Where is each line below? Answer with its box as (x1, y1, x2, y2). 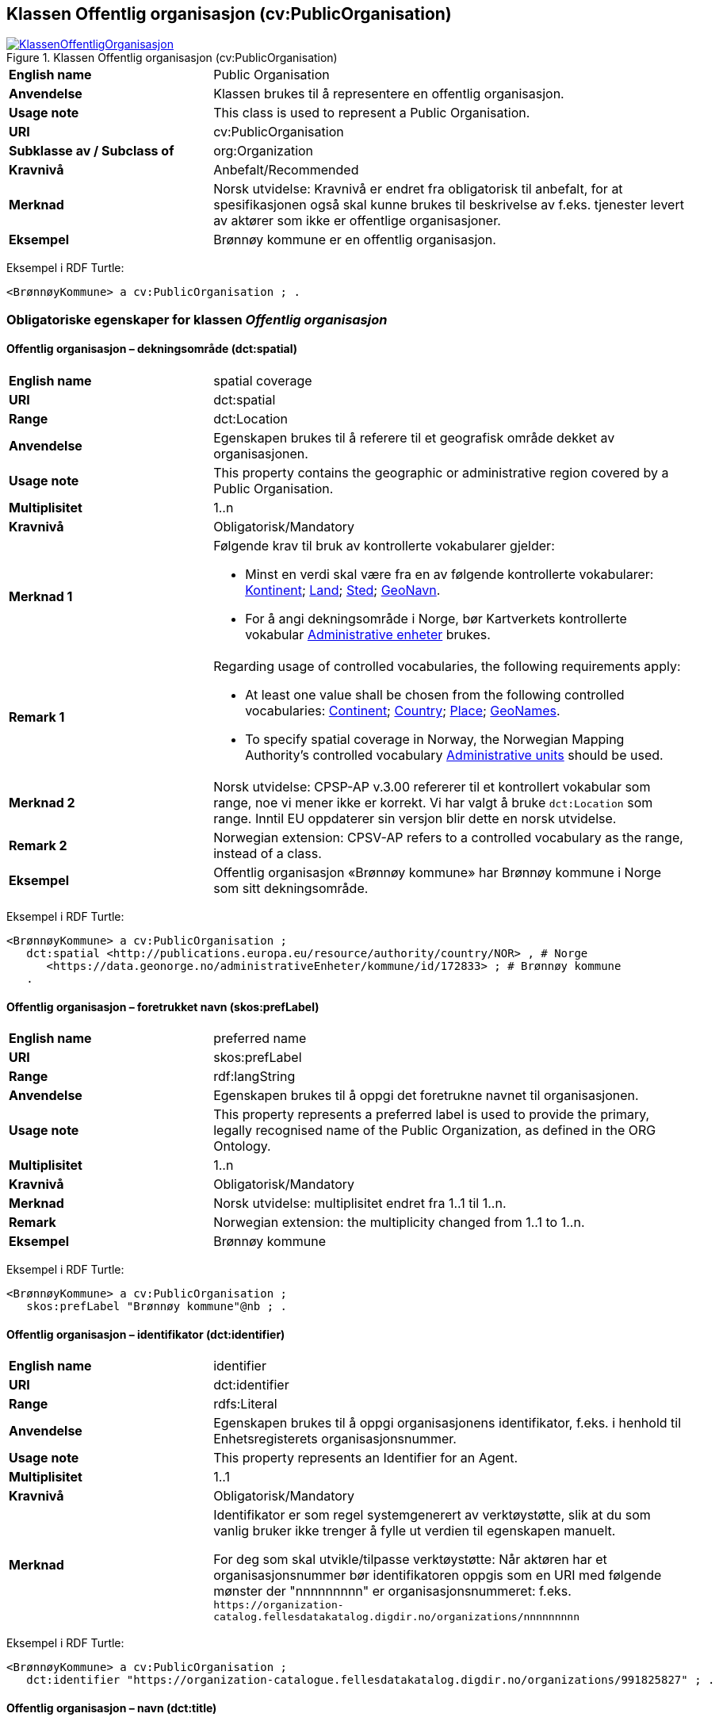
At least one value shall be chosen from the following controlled (245, 687, 625, 703)
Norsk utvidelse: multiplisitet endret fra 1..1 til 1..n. (213, 1195, 507, 1212)
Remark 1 (9, 709, 65, 726)
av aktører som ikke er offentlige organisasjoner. (213, 213, 501, 229)
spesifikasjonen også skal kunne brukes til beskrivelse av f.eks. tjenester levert (213, 197, 684, 213)
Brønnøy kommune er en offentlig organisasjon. (213, 232, 496, 248)
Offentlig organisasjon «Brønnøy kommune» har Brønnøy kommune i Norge (213, 864, 662, 881)
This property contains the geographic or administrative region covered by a (213, 465, 669, 481)
